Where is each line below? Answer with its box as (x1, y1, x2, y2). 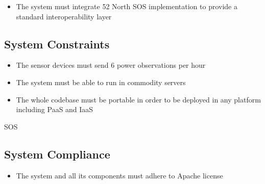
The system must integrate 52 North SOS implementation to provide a (16, 1, 237, 11)
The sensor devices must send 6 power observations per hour (16, 60, 206, 70)
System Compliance (4, 146, 110, 162)
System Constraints (4, 36, 110, 51)
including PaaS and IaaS (16, 104, 93, 115)
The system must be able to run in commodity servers (16, 76, 186, 87)
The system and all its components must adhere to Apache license (16, 170, 223, 180)
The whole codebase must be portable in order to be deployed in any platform (16, 94, 261, 104)
